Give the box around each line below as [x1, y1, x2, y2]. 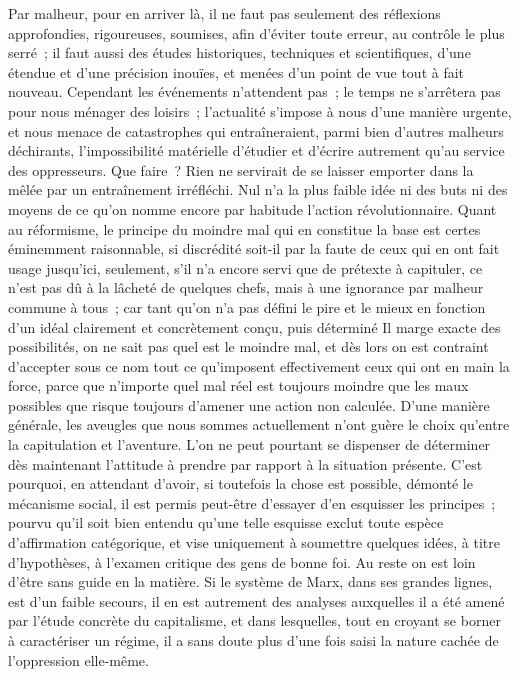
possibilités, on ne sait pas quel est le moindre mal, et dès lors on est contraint [8, 336, 489, 357]
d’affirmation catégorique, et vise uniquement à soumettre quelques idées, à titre [8, 532, 500, 553]
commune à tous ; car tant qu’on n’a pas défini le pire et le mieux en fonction [8, 296, 486, 317]
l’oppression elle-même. [8, 649, 149, 670]
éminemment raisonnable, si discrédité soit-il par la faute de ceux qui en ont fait [8, 238, 500, 259]
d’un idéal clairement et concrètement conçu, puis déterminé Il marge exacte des [8, 316, 501, 337]
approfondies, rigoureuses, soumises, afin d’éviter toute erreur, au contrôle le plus [8, 22, 505, 43]
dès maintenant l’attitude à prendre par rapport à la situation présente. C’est [8, 453, 483, 474]
